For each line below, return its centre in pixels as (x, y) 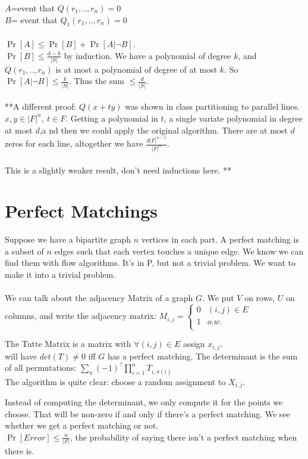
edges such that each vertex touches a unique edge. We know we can (179, 251)
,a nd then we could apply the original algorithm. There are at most (164, 130)
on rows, (260, 298)
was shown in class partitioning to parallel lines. (212, 106)
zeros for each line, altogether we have (74, 143)
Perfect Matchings (81, 211)
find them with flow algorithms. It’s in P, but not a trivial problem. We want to (150, 263)
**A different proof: (41, 106)
